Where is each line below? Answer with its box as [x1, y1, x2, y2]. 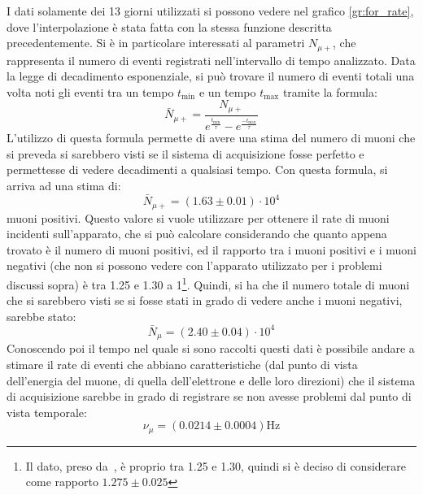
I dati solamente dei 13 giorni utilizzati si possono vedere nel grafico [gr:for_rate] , [7, 2, 414, 19]
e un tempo [198, 83, 256, 100]
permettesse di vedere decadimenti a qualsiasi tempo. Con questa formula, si [7, 161, 388, 178]
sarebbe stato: [7, 307, 76, 324]
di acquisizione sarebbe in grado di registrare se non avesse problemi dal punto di [7, 388, 412, 405]
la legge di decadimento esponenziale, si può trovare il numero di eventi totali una [7, 67, 415, 85]
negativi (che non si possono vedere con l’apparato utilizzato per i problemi [7, 257, 382, 274]
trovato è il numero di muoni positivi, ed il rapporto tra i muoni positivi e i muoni [7, 241, 416, 258]
